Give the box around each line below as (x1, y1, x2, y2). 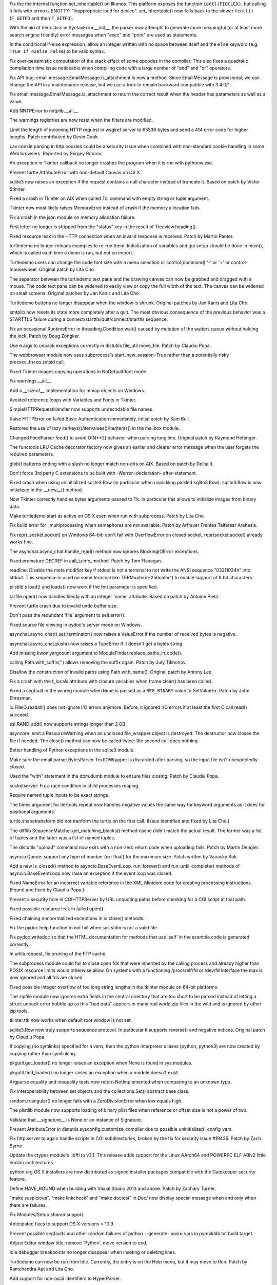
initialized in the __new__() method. (9, 486, 83, 493)
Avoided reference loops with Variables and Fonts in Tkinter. (9, 396, 137, 403)
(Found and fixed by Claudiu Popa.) (9, 887, 85, 893)
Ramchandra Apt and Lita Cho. (9, 1266, 74, 1272)
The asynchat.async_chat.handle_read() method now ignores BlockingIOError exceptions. (9, 548, 200, 555)
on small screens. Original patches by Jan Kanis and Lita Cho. (9, 290, 141, 297)
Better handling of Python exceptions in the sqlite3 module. (9, 747, 135, 753)
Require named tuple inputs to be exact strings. (9, 792, 110, 798)
